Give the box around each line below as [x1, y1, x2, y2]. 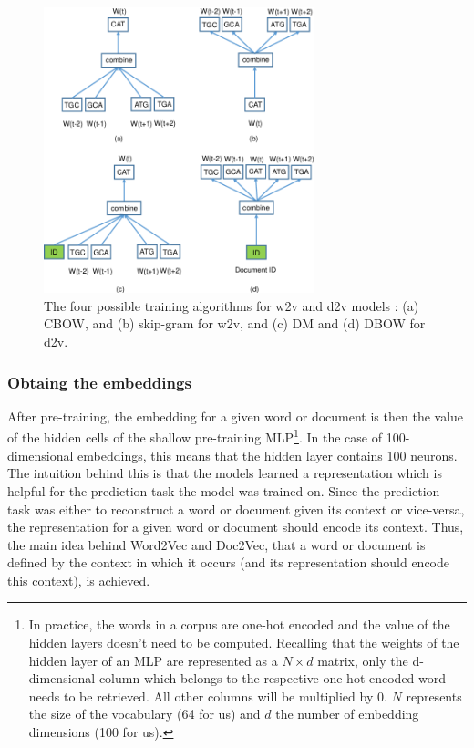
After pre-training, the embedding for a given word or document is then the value [7, 406, 464, 425]
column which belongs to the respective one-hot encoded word [98, 669, 447, 688]
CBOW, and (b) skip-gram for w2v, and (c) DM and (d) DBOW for [44, 314, 426, 333]
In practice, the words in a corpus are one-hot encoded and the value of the [28, 615, 450, 634]
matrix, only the [317, 650, 408, 670]
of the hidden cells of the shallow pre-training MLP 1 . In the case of [7, 425, 382, 447]
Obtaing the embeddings [7, 370, 191, 393]
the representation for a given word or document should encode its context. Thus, [7, 517, 464, 536]
